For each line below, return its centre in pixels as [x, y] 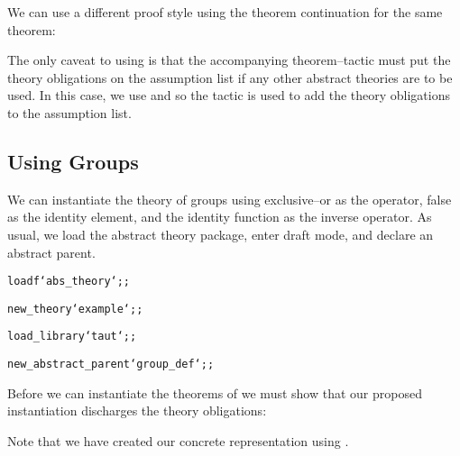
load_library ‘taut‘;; [72, 337]
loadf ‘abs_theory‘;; [69, 282]
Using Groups [73, 161]
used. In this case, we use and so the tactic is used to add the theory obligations [229, 95]
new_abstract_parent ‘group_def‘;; [111, 365]
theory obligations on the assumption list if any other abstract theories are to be [230, 77]
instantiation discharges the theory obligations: [137, 410]
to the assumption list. [69, 112]
